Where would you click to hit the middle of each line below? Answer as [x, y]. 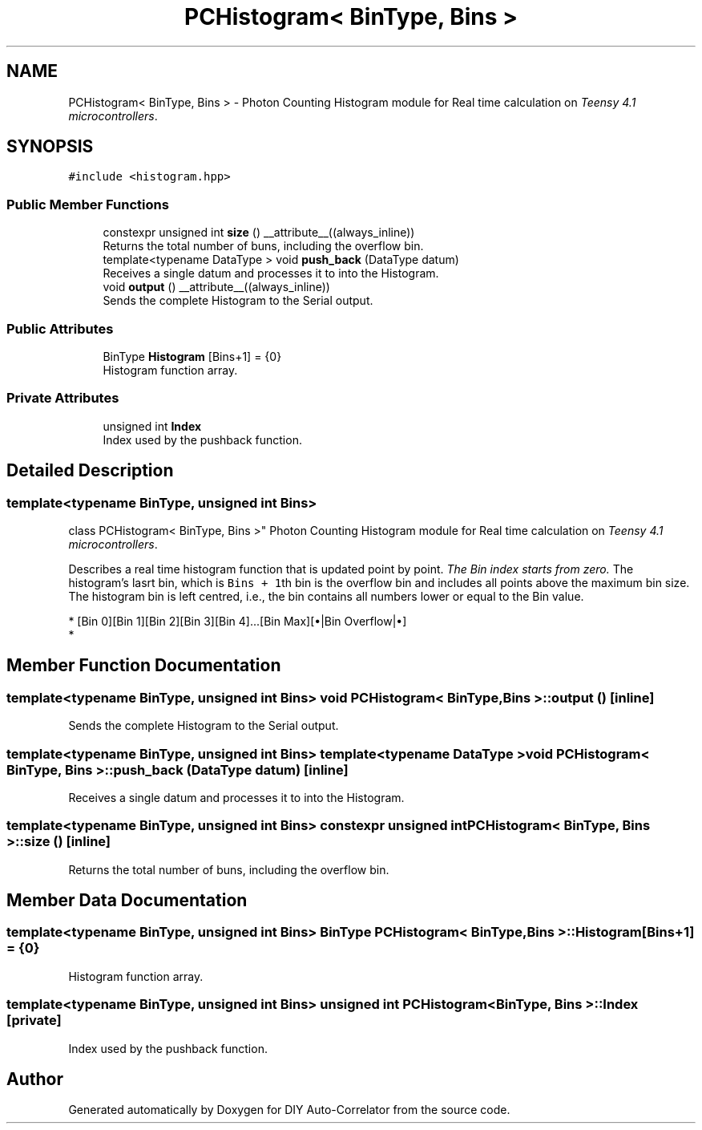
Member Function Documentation [144, 666]
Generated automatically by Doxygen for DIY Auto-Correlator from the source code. [289, 1110]
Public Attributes [60, 328]
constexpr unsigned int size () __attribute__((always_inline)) [259, 233]
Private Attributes [63, 398]
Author [35, 1079]
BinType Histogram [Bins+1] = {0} [192, 356]
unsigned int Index [152, 426]
